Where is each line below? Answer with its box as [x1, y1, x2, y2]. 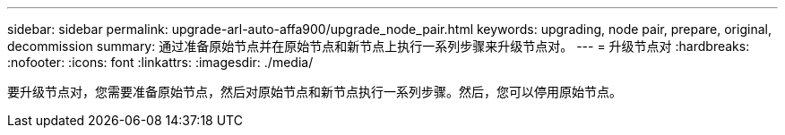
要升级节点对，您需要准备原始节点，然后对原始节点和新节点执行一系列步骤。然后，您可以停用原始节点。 [7, 84, 622, 99]
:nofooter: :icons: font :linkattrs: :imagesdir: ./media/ [7, 55, 314, 70]
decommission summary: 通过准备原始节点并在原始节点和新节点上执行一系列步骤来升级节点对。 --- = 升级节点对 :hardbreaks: [7, 38, 750, 54]
